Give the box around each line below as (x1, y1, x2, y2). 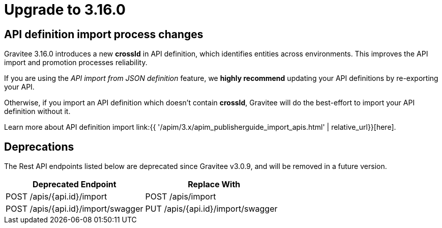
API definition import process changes (4, 27, 203, 41)
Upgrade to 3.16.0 (4, 1, 126, 18)
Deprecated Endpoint (32, 179, 116, 190)
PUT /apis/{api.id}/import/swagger (145, 204, 278, 214)
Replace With (188, 179, 241, 190)
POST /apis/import (145, 191, 216, 202)
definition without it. (4, 107, 71, 116)
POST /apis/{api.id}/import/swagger (6, 204, 143, 214)
